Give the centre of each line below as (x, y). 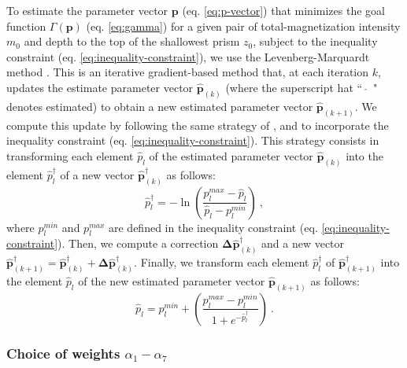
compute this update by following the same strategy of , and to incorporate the (198, 125)
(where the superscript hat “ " (302, 87)
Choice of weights (63, 353)
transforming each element (70, 155)
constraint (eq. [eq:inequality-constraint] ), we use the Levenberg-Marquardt (188, 56)
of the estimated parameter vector (231, 155)
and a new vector (303, 243)
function (26, 26)
